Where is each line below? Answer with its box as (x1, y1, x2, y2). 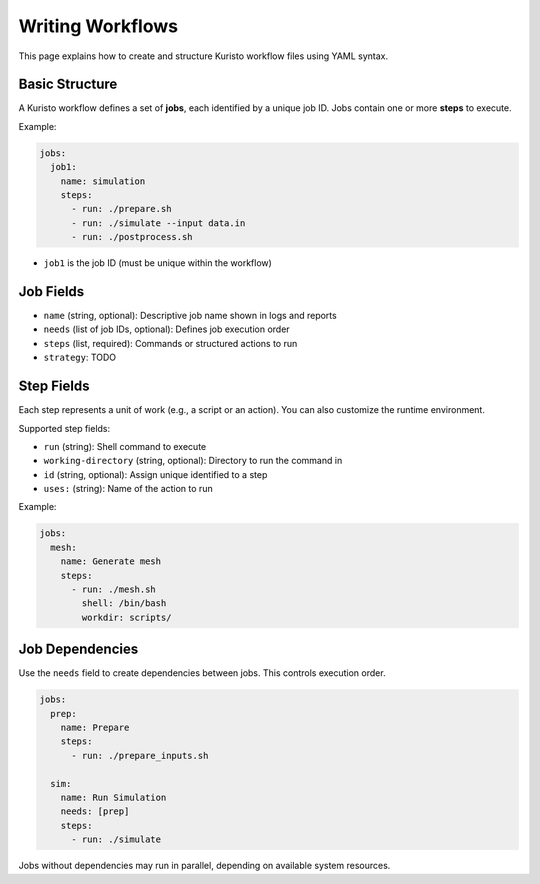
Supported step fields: (18, 422, 111, 434)
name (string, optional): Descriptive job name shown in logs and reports (43, 310, 337, 322)
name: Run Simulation (60, 792, 167, 804)
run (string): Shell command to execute (43, 440, 207, 452)
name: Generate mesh (60, 556, 162, 567)
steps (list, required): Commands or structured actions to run (43, 337, 298, 349)
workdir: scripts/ (81, 611, 172, 623)
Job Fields (18, 283, 85, 300)
